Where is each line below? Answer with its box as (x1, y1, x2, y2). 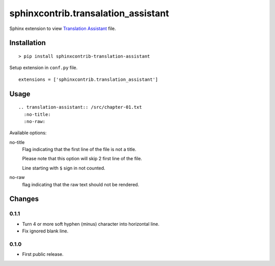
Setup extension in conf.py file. (9, 65, 78, 71)
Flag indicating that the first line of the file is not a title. (22, 146, 136, 153)
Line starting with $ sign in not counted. (22, 165, 105, 171)
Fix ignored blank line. (22, 228, 69, 234)
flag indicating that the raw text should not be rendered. (22, 181, 140, 188)
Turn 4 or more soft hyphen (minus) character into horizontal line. (22, 221, 160, 227)
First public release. (22, 251, 64, 257)
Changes (9, 195, 39, 203)
